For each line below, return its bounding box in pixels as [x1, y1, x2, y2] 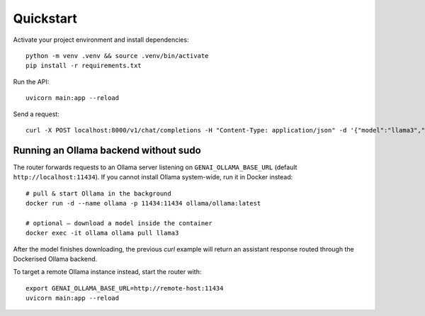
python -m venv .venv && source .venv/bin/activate [25, 52, 209, 60]
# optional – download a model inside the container [25, 219, 212, 227]
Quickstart [13, 11, 78, 26]
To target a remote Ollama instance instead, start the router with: [13, 268, 202, 276]
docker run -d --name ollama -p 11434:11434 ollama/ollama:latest [25, 199, 261, 207]
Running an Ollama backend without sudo [13, 144, 201, 156]
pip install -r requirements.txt [25, 62, 142, 70]
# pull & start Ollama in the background [25, 189, 171, 198]
